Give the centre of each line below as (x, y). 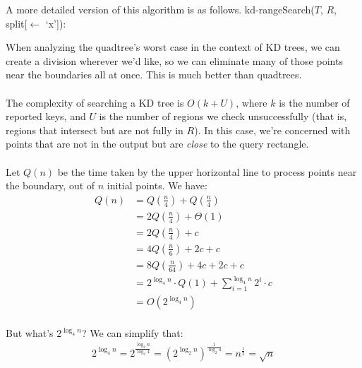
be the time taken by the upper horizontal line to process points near (207, 171)
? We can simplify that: (133, 333)
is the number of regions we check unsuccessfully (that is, (223, 116)
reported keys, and (46, 116)
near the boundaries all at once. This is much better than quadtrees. (154, 75)
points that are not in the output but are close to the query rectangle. (157, 144)
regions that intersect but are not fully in (95, 130)
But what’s (30, 333)
